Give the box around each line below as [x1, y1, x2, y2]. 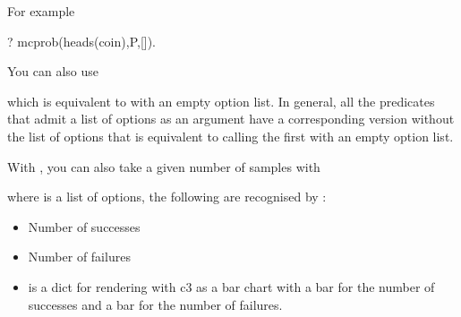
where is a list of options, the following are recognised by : [7, 187, 327, 206]
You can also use [7, 62, 99, 81]
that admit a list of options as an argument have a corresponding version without [7, 109, 455, 128]
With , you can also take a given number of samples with [7, 157, 320, 176]
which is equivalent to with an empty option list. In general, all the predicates [7, 91, 435, 110]
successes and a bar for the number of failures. [28, 295, 283, 313]
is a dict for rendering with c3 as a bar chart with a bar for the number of [28, 277, 435, 296]
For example [7, 2, 75, 20]
